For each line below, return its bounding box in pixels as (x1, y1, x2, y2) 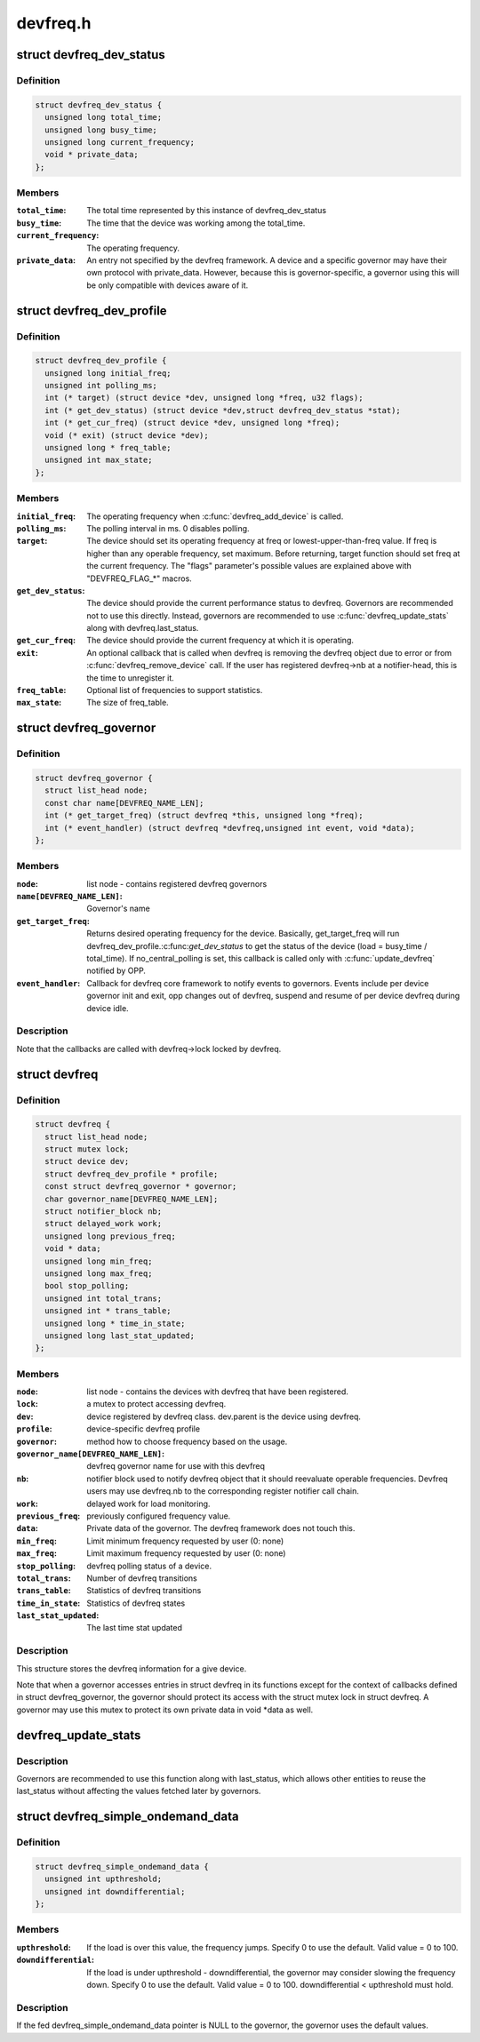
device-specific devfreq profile (86, 1424, 200, 1434)
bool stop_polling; (44, 1280, 130, 1291)
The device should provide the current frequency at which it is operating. (86, 635, 355, 646)
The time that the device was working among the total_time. (86, 218, 306, 228)
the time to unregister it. (86, 672, 175, 683)
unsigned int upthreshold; (44, 1874, 163, 1884)
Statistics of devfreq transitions (86, 1585, 202, 1596)
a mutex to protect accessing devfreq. (86, 1399, 227, 1409)
